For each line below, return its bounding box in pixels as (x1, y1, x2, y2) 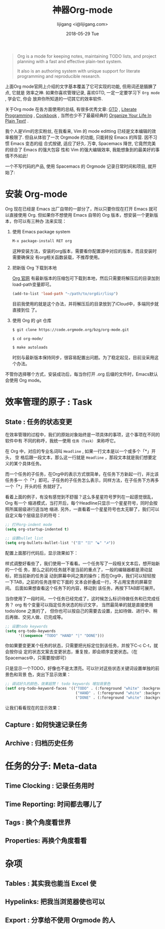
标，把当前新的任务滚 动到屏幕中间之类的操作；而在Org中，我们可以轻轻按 (5, 573, 156, 579)
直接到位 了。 (12, 307, 40, 313)
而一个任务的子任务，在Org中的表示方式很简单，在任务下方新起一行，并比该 (5, 471, 159, 477)
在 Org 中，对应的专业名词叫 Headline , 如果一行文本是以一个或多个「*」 (5, 448, 152, 454)
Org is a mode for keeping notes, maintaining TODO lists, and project (17, 53, 157, 59)
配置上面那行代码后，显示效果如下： (5, 550, 79, 556)
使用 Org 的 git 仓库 (12, 317, 52, 323)
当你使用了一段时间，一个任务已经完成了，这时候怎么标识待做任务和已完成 (5, 595, 156, 601)
